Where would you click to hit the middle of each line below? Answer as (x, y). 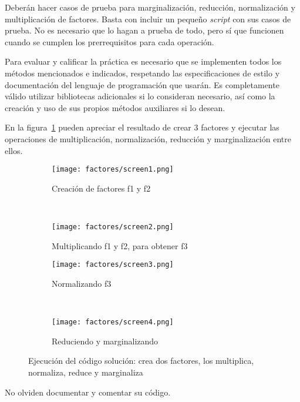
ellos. (14, 150)
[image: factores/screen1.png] (113, 170)
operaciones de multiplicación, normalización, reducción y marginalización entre (148, 138)
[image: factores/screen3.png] (113, 265)
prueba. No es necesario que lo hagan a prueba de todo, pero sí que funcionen (144, 30)
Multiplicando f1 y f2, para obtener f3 (120, 245)
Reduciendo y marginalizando (105, 341)
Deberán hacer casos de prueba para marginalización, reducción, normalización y (150, 7)
